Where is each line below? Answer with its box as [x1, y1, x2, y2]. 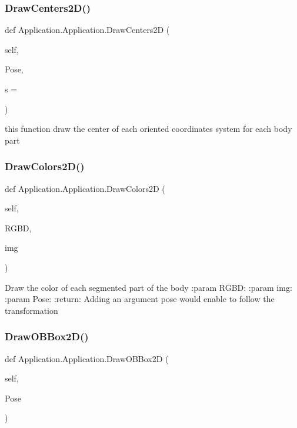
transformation [5, 304, 58, 316]
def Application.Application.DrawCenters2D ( [5, 24, 170, 36]
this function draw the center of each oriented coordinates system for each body [5, 122, 292, 135]
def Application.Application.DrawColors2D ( [5, 182, 165, 194]
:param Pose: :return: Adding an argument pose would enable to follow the [5, 293, 275, 305]
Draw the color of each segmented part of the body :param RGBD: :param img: [5, 281, 292, 293]
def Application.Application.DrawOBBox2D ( [5, 352, 169, 364]
